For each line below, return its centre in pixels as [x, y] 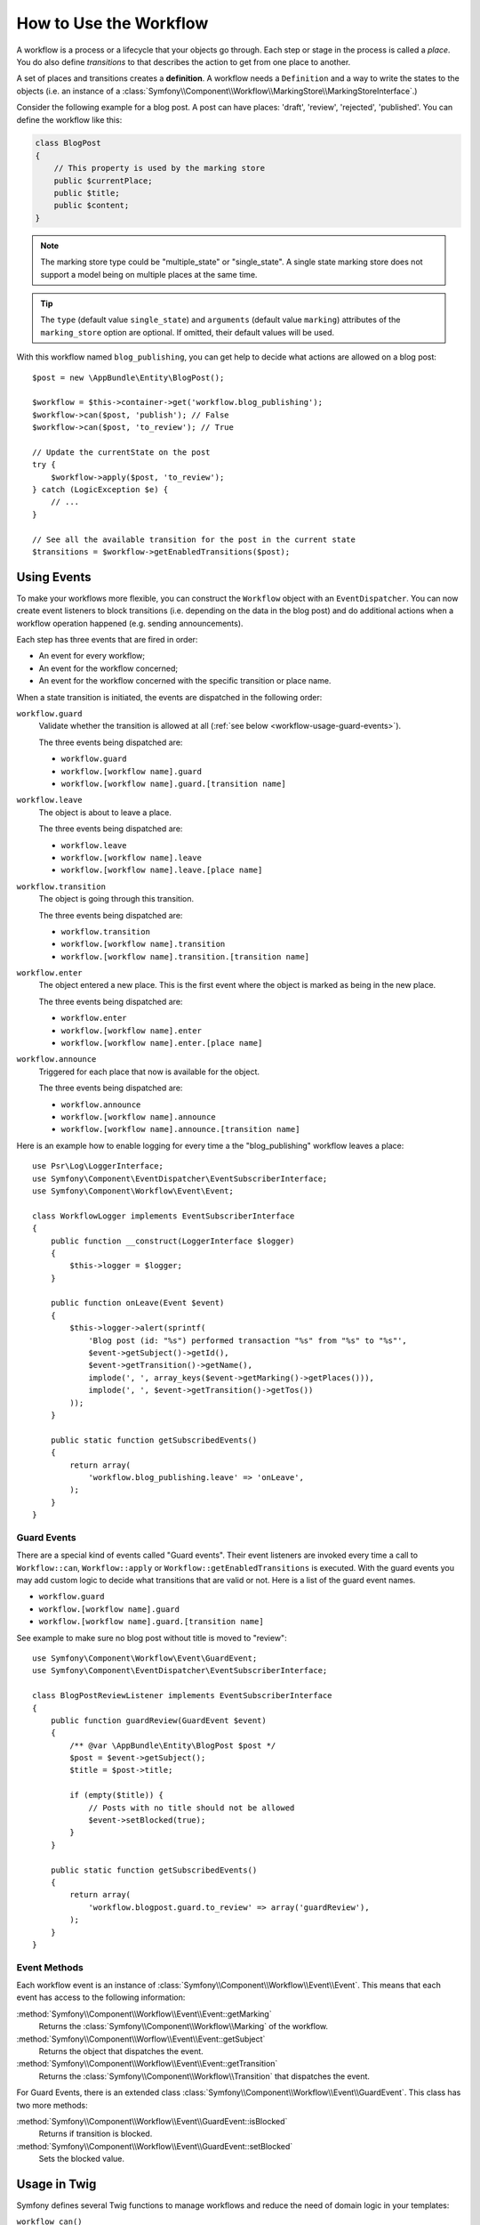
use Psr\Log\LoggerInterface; [98, 1166]
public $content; [92, 206]
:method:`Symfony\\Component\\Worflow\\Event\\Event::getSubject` [141, 2039]
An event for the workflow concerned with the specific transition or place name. [185, 681]
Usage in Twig [56, 2184]
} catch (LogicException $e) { [100, 490]
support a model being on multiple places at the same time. [149, 274]
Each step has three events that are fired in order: [107, 640]
